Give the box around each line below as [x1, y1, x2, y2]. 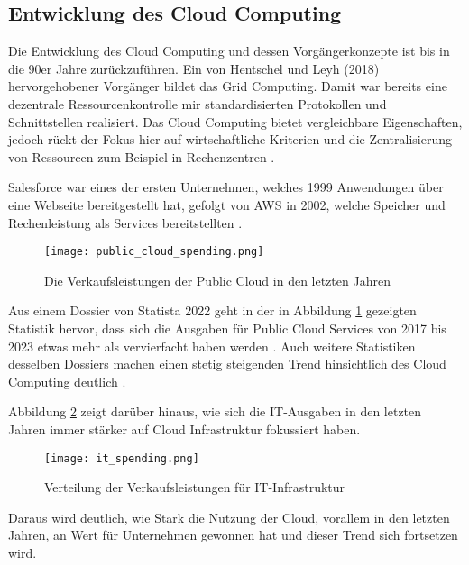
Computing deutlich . [8, 371, 126, 390]
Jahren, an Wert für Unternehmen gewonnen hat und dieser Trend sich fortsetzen [8, 525, 458, 544]
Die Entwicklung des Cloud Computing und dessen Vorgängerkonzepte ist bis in [8, 41, 450, 60]
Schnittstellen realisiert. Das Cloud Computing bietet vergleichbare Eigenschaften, [8, 112, 463, 131]
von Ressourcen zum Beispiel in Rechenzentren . [8, 147, 275, 166]
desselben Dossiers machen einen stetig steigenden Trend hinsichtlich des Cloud [8, 354, 446, 373]
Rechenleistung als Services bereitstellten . [8, 213, 243, 232]
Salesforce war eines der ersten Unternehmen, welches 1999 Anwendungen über [8, 178, 444, 196]
